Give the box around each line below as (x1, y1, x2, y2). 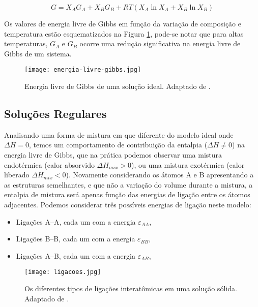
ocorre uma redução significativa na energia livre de (79, 38, 241, 49)
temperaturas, (4, 38, 48, 49)
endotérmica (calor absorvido (4, 159, 95, 170)
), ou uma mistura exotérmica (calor (131, 159, 245, 170)
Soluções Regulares (4, 106, 107, 121)
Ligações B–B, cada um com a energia (16, 233, 135, 244)
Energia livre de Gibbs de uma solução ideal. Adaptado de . (24, 81, 211, 91)
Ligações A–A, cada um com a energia (16, 216, 136, 227)
